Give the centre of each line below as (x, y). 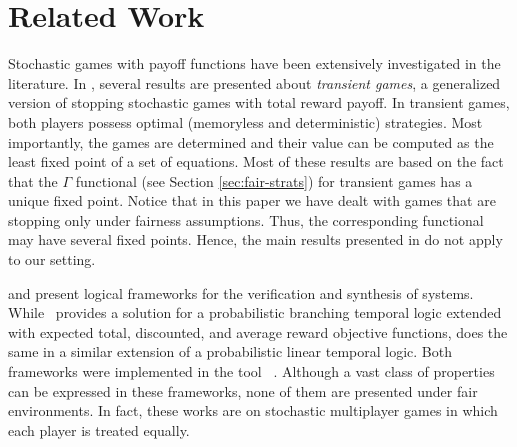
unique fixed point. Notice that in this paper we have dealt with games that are (252, 200)
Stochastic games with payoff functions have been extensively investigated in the (254, 63)
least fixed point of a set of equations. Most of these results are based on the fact (256, 161)
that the (33, 180)
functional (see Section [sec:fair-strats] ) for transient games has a (274, 180)
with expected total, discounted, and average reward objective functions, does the (258, 331)
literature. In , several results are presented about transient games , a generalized (254, 82)
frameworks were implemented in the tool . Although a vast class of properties (251, 371)
